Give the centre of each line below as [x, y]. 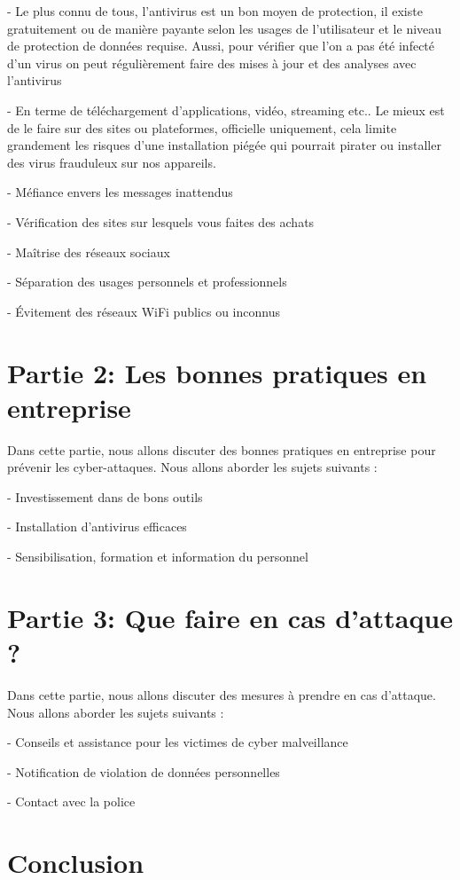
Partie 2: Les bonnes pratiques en [217, 372]
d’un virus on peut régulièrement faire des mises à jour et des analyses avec [212, 63]
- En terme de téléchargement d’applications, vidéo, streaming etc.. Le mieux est [226, 110]
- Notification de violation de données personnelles [144, 771]
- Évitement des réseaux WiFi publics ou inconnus [144, 311]
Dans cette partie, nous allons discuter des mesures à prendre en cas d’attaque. [222, 694]
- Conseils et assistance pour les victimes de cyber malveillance [178, 742]
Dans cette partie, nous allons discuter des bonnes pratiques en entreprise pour [222, 449]
